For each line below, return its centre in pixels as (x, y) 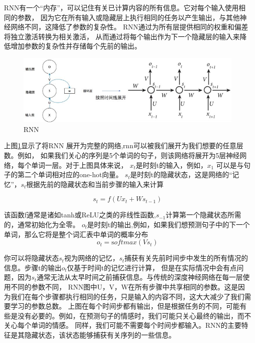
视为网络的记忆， (91, 258)
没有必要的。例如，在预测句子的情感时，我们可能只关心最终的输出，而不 (134, 315)
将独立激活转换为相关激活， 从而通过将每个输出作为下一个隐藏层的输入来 (122, 36)
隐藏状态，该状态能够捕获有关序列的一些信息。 (100, 334)
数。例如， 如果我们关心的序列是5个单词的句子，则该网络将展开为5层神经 (122, 155)
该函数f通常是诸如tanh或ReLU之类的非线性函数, (80, 215)
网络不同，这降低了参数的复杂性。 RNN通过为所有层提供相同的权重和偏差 (129, 27)
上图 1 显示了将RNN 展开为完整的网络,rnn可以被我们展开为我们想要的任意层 (124, 145)
